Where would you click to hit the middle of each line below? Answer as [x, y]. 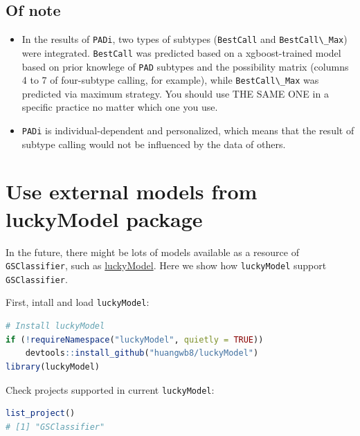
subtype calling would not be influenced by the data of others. [154, 144]
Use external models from [132, 191]
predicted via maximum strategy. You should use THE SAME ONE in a [175, 93]
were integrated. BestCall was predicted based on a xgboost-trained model [181, 52]
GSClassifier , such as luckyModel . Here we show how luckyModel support [166, 265]
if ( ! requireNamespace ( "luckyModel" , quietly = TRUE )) [135, 339]
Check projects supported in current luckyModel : [110, 389]
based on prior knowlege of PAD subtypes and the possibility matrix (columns [185, 66]
